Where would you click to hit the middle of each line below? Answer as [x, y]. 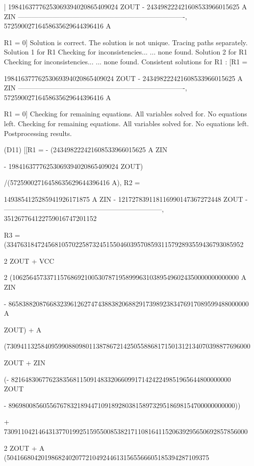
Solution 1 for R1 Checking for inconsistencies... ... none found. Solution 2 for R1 [126, 52]
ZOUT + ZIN [25, 363]
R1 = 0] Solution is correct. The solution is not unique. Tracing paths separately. [126, 42]
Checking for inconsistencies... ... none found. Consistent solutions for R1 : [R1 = [126, 61]
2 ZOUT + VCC [29, 260]
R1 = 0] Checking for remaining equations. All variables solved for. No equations [126, 114]
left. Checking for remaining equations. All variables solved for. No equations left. [127, 123]
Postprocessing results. [38, 133]
